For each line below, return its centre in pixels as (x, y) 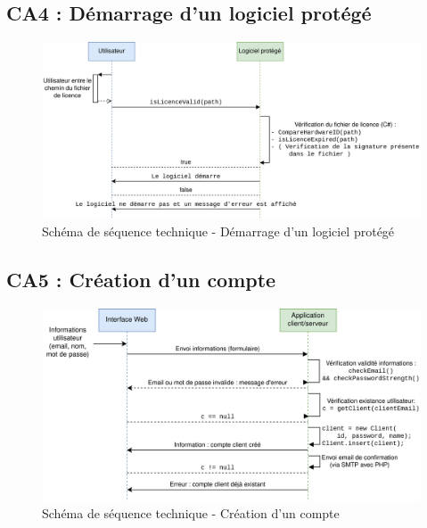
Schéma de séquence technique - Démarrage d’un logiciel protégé (218, 231)
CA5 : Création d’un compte (141, 279)
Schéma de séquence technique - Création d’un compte (191, 513)
